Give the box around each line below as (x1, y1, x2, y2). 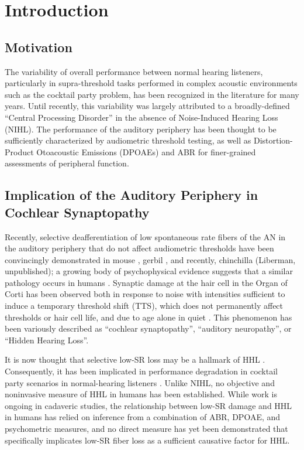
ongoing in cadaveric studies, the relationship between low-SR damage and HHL (5, 399, 292, 411)
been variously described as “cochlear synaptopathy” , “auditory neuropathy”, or (5, 322, 292, 335)
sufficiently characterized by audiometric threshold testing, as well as (5, 134, 251, 146)
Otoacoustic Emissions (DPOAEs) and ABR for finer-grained (36, 145, 256, 158)
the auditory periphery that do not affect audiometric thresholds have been (5, 242, 274, 254)
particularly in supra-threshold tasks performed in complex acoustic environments (5, 77, 298, 89)
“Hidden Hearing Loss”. (5, 333, 89, 346)
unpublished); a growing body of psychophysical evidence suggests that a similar (5, 265, 293, 277)
